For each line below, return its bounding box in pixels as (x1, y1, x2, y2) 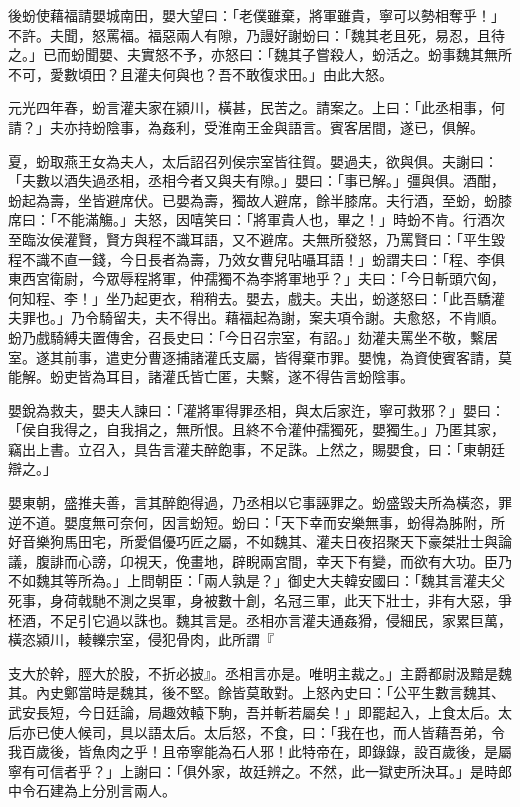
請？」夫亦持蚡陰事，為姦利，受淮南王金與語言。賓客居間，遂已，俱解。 (8, 116, 484, 137)
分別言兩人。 (91, 780, 176, 801)
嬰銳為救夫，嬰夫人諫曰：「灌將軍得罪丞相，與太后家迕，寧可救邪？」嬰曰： (8, 399, 505, 420)
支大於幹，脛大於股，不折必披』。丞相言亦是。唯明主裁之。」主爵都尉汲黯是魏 (8, 662, 512, 683)
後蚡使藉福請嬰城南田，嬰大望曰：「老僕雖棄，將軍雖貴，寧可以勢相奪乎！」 (8, 5, 505, 25)
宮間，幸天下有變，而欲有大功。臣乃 (273, 550, 512, 571)
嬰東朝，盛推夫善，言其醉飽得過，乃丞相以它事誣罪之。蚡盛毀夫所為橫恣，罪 (8, 492, 512, 513)
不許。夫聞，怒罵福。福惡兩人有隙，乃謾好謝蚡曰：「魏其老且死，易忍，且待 (8, 24, 505, 45)
